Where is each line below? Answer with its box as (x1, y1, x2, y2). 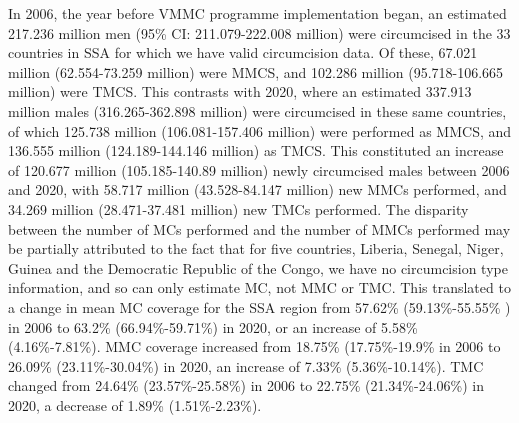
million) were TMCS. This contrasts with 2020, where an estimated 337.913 (8, 81, 472, 102)
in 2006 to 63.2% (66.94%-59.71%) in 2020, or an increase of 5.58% (8, 316, 418, 337)
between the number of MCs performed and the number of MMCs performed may (8, 218, 511, 239)
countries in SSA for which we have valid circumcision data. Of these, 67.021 (8, 42, 478, 63)
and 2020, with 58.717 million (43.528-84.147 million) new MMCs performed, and (8, 179, 507, 200)
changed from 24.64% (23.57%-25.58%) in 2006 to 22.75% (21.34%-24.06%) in (8, 375, 485, 396)
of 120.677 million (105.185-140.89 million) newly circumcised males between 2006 (8, 159, 510, 180)
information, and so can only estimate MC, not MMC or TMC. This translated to (8, 277, 511, 298)
